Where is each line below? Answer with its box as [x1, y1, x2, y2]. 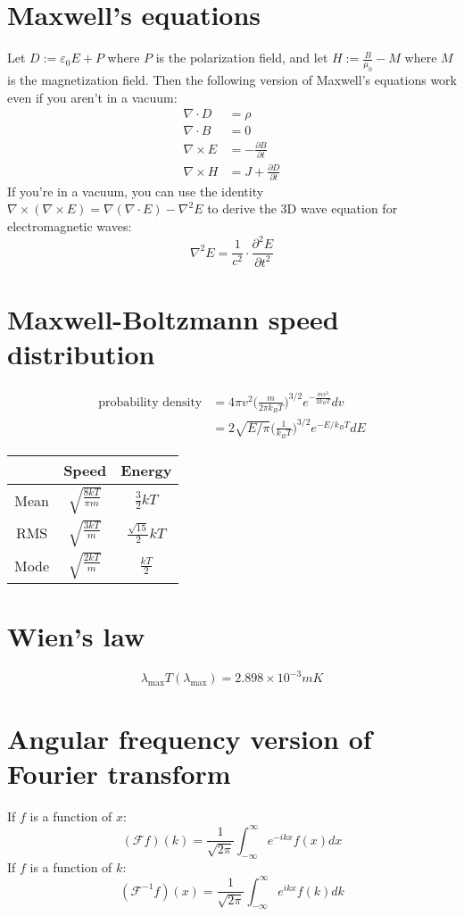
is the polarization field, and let [155, 48, 328, 67]
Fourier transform [7, 754, 231, 791]
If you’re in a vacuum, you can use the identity [7, 181, 264, 200]
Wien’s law [7, 617, 145, 654]
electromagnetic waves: [7, 217, 132, 236]
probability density [98, 396, 203, 409]
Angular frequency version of [7, 720, 372, 756]
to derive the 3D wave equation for [207, 199, 398, 218]
